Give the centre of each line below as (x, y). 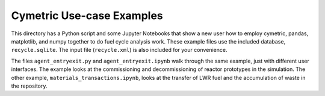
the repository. (29, 86)
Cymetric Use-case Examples (87, 16)
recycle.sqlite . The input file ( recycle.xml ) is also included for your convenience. (119, 50)
